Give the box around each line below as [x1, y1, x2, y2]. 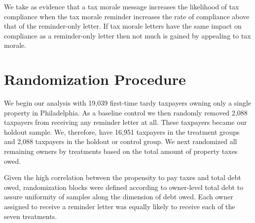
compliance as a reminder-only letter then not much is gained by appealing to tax [4, 30, 251, 40]
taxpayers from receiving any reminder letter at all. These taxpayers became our [4, 117, 247, 127]
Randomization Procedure [4, 69, 186, 89]
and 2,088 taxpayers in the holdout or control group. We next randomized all [4, 136, 237, 147]
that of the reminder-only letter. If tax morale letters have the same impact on [4, 21, 242, 31]
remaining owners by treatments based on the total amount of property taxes [4, 146, 238, 156]
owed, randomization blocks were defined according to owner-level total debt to [4, 182, 244, 192]
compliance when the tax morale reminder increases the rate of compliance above [4, 11, 250, 21]
